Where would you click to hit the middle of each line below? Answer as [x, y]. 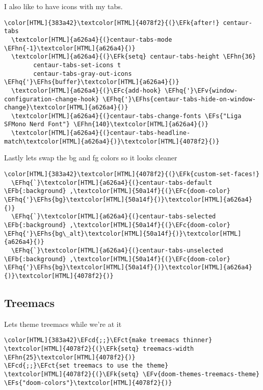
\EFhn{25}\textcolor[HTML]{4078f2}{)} [70, 357]
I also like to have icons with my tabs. [63, 6]
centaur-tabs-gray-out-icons [83, 74]
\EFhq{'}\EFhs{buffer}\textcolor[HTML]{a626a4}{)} [92, 82]
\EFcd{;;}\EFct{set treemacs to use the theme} [86, 366]
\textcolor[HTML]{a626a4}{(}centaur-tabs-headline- [101, 133]
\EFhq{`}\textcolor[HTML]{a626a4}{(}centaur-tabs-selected [114, 217]
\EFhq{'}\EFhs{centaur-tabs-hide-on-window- [179, 99]
